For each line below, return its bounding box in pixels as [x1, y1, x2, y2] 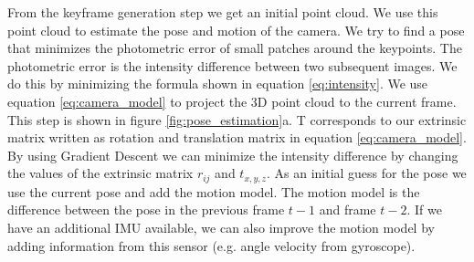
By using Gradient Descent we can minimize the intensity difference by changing [7, 145, 458, 164]
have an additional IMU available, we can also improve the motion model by [7, 217, 435, 236]
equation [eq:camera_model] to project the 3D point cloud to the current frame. [7, 91, 457, 110]
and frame [319, 200, 376, 219]
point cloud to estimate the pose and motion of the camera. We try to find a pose [7, 20, 465, 39]
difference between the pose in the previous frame [7, 200, 285, 219]
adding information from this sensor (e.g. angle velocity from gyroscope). [7, 236, 416, 255]
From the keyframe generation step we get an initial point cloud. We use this [7, 3, 438, 21]
